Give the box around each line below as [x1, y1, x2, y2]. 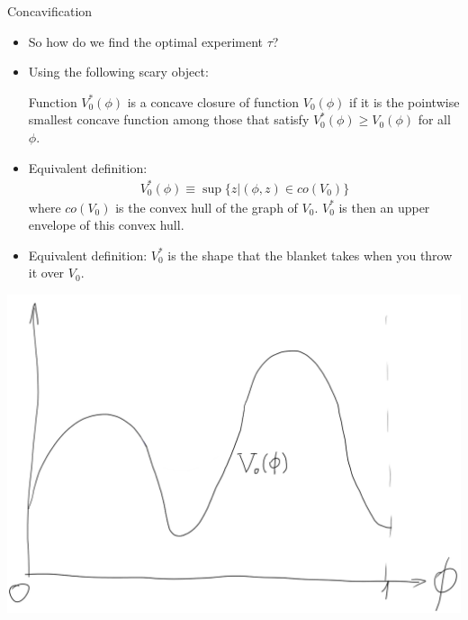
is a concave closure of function [127, 92, 300, 111]
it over [28, 263, 65, 282]
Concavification [7, 2, 93, 20]
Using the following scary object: [28, 62, 209, 81]
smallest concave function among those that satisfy [28, 110, 310, 129]
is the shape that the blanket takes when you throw [167, 245, 453, 264]
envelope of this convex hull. [28, 215, 184, 234]
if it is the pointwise [349, 92, 460, 111]
